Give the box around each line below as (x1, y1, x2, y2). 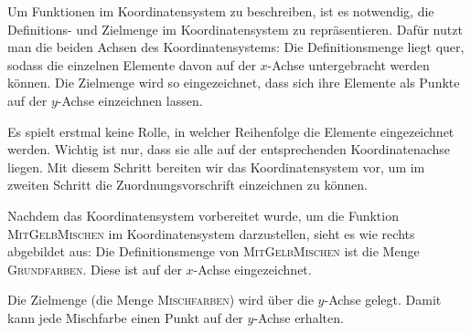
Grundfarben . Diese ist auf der (7, 259, 182, 278)
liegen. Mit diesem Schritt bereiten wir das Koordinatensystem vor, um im (7, 157, 425, 176)
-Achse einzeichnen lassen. (57, 90, 203, 109)
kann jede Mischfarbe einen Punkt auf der (7, 307, 243, 327)
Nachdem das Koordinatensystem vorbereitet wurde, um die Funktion (7, 205, 399, 224)
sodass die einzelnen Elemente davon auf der (7, 55, 256, 74)
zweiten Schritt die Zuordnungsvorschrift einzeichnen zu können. (7, 175, 368, 194)
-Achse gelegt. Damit (324, 290, 442, 309)
